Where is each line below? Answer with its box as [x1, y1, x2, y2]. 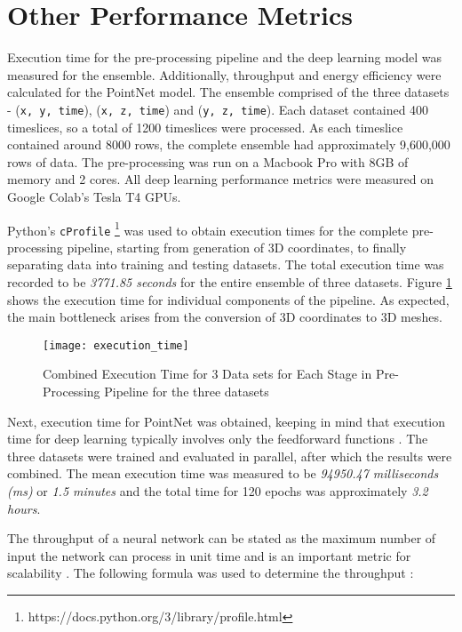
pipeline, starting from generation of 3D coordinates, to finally [67, 237, 407, 256]
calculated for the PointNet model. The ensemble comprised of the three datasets [7, 83, 450, 101]
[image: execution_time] [43, 339, 189, 352]
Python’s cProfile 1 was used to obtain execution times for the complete [7, 218, 408, 239]
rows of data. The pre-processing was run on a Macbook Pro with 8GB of [7, 152, 409, 171]
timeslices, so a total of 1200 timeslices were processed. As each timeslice [7, 117, 403, 136]
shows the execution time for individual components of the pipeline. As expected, [7, 290, 450, 308]
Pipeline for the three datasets [104, 382, 269, 401]
